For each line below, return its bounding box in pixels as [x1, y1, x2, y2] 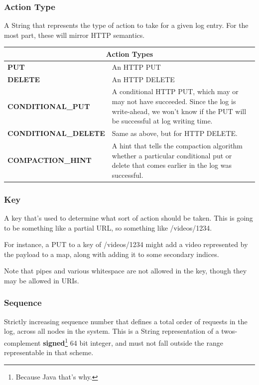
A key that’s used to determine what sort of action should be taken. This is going [4, 213, 253, 223]
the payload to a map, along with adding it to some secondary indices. [4, 249, 219, 259]
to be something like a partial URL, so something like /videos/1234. [4, 222, 212, 233]
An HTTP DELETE [112, 74, 175, 84]
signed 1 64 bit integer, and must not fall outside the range [43, 336, 223, 348]
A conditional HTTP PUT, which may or [112, 86, 239, 97]
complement [4, 337, 41, 348]
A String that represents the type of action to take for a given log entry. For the [4, 20, 249, 30]
